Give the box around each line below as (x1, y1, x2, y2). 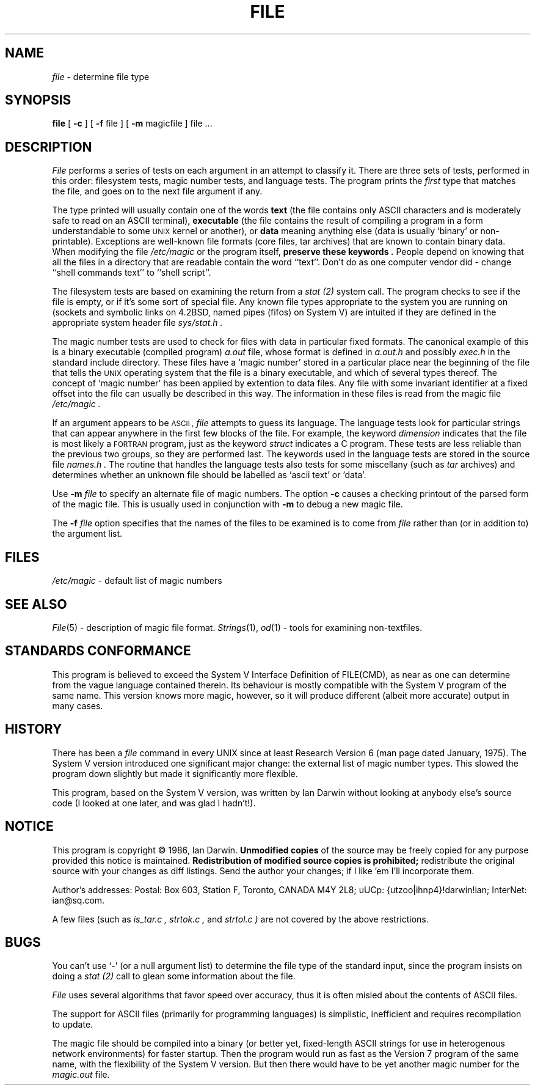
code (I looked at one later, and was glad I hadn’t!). (52, 797, 256, 808)
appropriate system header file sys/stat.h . (52, 317, 223, 328)
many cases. (52, 700, 103, 711)
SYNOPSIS (5, 92, 71, 108)
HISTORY (5, 721, 62, 737)
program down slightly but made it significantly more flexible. (52, 768, 298, 779)
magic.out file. (52, 1069, 110, 1080)
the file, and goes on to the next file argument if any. (52, 186, 263, 197)
